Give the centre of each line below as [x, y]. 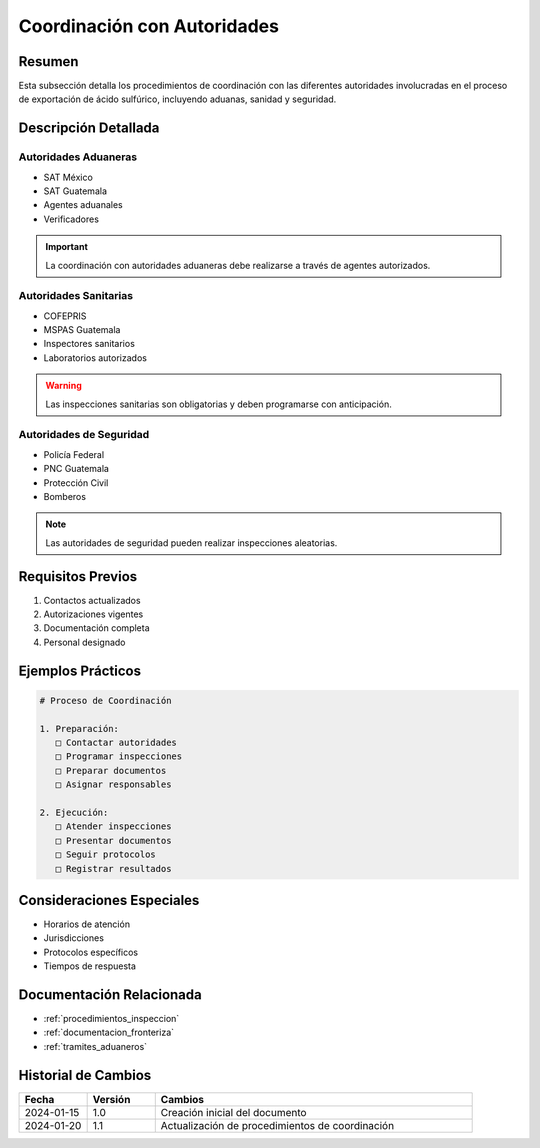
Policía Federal [74, 454]
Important [67, 247]
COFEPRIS [65, 316]
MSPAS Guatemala [82, 330]
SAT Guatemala [75, 191]
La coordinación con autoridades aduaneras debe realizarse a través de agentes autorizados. [238, 265]
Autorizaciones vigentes [93, 614]
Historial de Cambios [85, 1075]
